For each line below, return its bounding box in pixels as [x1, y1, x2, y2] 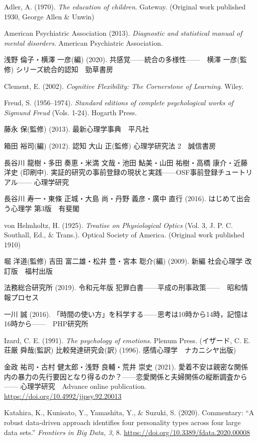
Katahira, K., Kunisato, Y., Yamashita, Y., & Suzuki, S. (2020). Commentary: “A [4, 407, 255, 418]
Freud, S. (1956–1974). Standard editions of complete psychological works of [4, 97, 234, 108]
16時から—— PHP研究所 [4, 318, 88, 329]
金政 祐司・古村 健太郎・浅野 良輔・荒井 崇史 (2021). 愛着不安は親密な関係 [4, 362, 248, 372]
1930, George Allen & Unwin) [4, 11, 94, 21]
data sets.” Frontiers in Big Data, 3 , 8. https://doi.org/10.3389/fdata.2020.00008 [4, 427, 250, 437]
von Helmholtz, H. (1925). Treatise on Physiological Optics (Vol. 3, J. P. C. [4, 220, 233, 230]
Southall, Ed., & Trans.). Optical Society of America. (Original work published [4, 229, 245, 240]
